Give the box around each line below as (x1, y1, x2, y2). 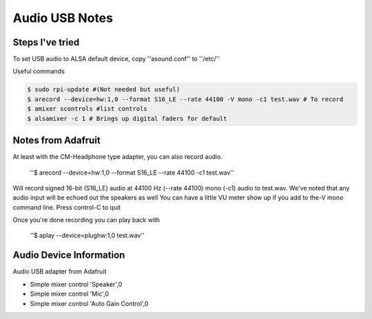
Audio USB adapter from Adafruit (12, 267, 107, 276)
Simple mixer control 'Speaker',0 (30, 280, 123, 288)
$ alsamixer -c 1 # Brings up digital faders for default (27, 114, 227, 122)
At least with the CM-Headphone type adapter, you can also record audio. (12, 153, 223, 161)
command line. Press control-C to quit (12, 203, 121, 211)
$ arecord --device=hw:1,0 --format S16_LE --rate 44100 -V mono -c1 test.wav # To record (27, 95, 344, 103)
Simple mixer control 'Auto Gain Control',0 (30, 299, 149, 307)
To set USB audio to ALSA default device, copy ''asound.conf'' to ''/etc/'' (12, 55, 220, 63)
